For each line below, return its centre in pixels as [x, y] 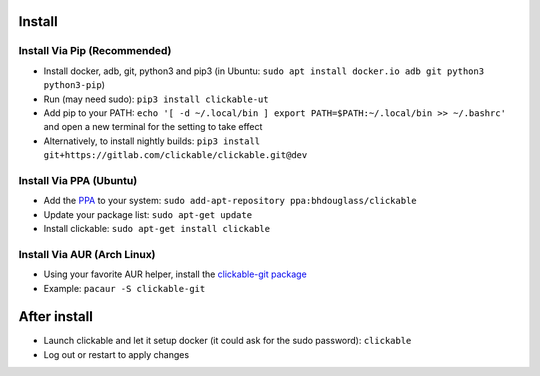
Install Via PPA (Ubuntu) [78, 180]
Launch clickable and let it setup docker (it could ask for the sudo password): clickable [227, 341]
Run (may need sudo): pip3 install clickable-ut [156, 99]
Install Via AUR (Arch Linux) [87, 254]
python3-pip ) [74, 85]
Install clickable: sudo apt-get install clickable [156, 229]
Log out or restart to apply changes [116, 354]
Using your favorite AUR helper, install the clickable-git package [175, 274]
